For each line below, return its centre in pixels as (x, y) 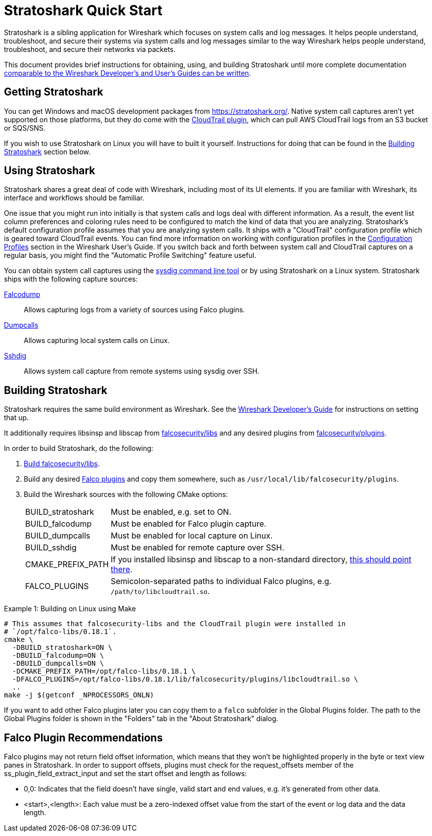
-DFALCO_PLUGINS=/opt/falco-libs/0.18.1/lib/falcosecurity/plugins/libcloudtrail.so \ (185, 679)
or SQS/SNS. (25, 128)
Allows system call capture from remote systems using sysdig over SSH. (142, 371)
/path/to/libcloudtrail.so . (160, 591)
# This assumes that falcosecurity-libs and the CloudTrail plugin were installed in (175, 624)
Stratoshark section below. (47, 151)
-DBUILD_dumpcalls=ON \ (58, 664)
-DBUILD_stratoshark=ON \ (62, 648)
